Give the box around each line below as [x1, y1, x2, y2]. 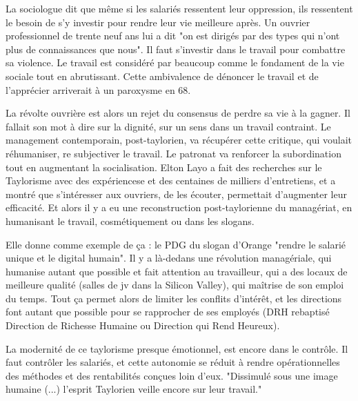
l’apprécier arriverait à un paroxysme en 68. [6, 82, 191, 97]
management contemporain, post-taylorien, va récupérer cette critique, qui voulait [6, 133, 352, 147]
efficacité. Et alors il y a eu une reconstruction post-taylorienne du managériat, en [6, 200, 352, 215]
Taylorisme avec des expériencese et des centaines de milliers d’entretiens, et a [6, 173, 336, 188]
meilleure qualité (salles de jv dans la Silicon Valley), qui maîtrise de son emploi [6, 277, 344, 292]
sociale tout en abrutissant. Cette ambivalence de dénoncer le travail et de [6, 68, 319, 83]
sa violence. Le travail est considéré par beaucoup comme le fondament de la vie [6, 55, 344, 70]
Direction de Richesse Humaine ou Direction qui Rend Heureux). [6, 318, 280, 333]
